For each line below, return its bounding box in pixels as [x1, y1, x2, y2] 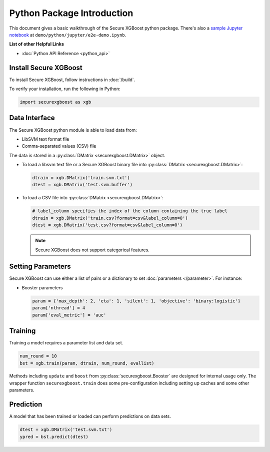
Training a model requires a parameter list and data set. [9, 340, 123, 346]
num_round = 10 [19, 353, 57, 359]
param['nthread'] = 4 [32, 305, 85, 311]
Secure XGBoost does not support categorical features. [35, 247, 149, 253]
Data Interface [9, 114, 55, 122]
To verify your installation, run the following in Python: [9, 86, 120, 92]
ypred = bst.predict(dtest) [19, 433, 88, 439]
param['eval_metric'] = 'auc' [32, 312, 106, 318]
